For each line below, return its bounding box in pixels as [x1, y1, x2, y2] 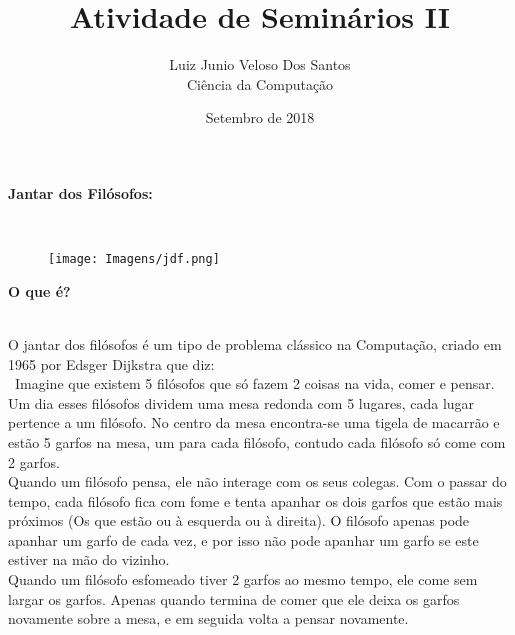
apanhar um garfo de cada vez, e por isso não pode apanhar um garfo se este [8, 529, 479, 550]
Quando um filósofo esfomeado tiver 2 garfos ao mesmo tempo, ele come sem [8, 569, 478, 590]
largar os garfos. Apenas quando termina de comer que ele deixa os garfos [8, 588, 460, 609]
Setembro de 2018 [205, 107, 315, 128]
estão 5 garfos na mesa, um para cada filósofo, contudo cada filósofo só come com [8, 431, 506, 452]
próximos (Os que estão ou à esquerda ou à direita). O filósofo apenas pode [8, 510, 470, 531]
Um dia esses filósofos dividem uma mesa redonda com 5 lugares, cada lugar [8, 392, 475, 413]
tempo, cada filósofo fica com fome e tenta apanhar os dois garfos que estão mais [8, 490, 503, 511]
